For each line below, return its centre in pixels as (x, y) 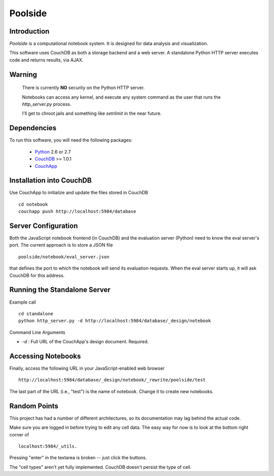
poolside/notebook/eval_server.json (64, 257)
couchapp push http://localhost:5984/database (77, 212)
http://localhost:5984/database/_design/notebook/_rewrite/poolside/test (112, 380)
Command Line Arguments (37, 332)
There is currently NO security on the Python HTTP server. (83, 88)
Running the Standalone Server (60, 290)
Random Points (34, 406)
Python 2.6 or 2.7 (53, 152)
